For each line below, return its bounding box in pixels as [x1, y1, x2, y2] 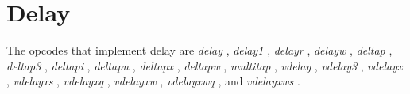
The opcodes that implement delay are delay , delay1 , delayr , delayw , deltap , [6, 42, 393, 58]
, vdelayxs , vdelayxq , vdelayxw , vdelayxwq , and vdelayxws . [6, 73, 300, 89]
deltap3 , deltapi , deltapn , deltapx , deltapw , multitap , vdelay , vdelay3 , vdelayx [6, 57, 403, 73]
